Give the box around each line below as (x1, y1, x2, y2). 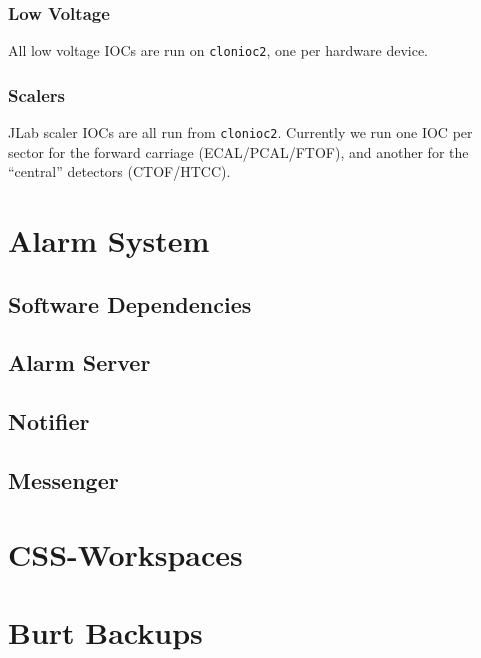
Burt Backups (8, 612, 203, 652)
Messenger (8, 465, 119, 496)
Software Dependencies (8, 288, 252, 319)
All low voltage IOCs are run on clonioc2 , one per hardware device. (8, 40, 428, 61)
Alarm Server (8, 347, 151, 378)
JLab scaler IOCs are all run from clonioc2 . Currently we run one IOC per (8, 122, 473, 143)
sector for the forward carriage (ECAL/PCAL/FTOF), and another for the (8, 141, 469, 162)
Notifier (8, 406, 90, 437)
